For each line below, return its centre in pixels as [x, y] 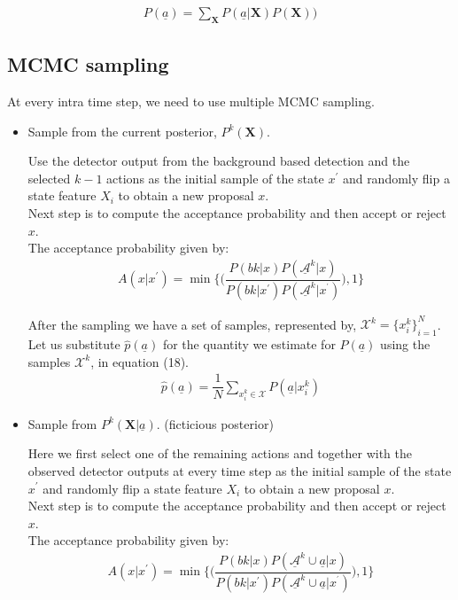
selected [49, 178]
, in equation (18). [140, 361]
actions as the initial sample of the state [215, 178]
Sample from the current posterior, [122, 131]
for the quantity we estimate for [249, 344]
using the [405, 344]
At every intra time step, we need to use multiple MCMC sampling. [191, 101]
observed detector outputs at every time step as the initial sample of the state [240, 470]
